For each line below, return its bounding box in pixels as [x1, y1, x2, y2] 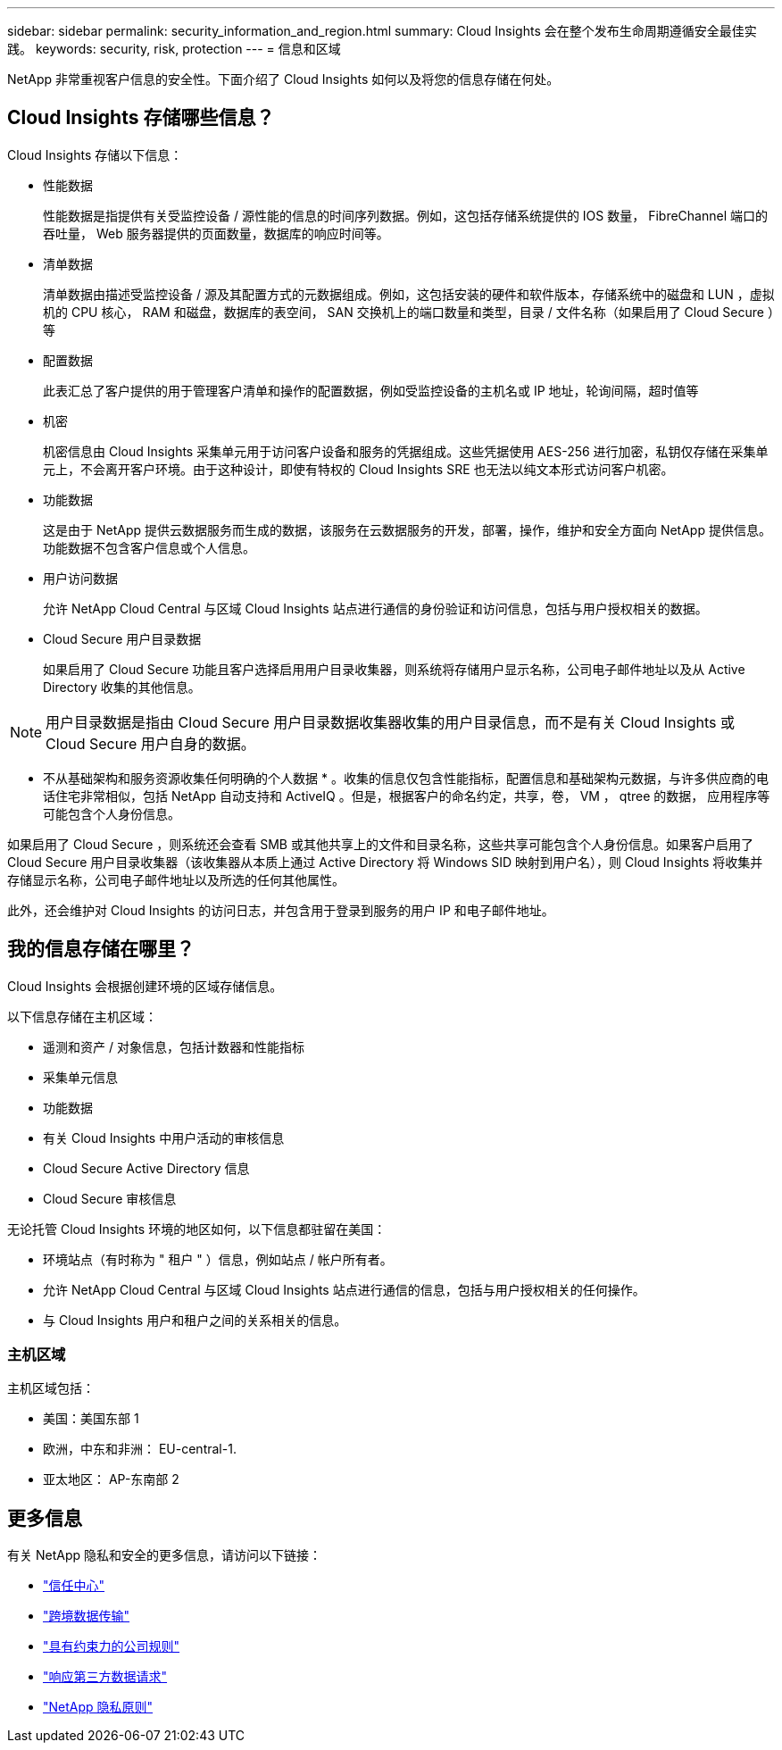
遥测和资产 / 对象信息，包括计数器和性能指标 [43, 1038, 304, 1054]
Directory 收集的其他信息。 [43, 679, 201, 695]
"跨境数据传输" [43, 1608, 130, 1624]
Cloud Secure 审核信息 [43, 1190, 177, 1206]
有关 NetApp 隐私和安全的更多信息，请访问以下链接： [7, 1547, 321, 1563]
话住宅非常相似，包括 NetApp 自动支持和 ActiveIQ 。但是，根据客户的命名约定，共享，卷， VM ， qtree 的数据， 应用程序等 [43, 787, 770, 804]
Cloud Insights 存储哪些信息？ [7, 106, 275, 129]
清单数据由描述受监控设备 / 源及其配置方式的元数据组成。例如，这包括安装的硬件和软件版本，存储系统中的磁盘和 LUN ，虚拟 [43, 286, 775, 302]
